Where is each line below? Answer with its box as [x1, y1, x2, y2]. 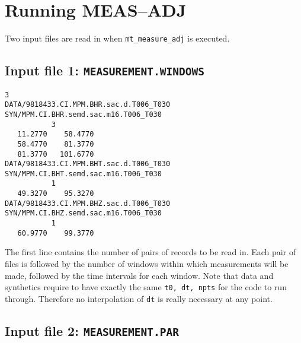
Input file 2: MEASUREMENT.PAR [5, 321, 180, 339]
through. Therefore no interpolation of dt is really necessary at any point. [5, 292, 273, 304]
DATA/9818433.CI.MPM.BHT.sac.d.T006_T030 [5, 160, 171, 169]
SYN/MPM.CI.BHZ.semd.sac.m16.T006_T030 [5, 209, 162, 218]
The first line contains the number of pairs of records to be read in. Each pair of [5, 246, 296, 258]
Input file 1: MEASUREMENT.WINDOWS [5, 61, 205, 80]
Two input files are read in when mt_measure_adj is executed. [5, 32, 230, 45]
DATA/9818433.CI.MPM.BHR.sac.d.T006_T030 [5, 100, 171, 109]
